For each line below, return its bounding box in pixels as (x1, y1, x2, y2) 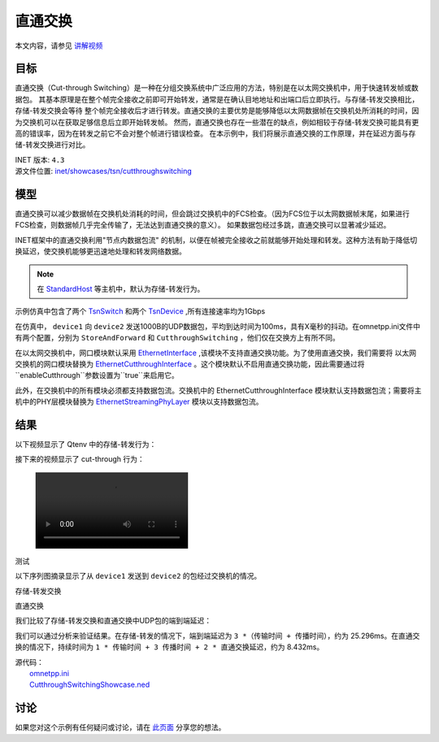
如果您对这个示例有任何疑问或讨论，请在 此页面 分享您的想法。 (15, 722, 226, 732)
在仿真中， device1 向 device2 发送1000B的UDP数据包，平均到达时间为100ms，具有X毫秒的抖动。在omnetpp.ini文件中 (15, 321, 421, 331)
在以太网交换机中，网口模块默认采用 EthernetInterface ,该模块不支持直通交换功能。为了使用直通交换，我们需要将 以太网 (15, 348, 416, 358)
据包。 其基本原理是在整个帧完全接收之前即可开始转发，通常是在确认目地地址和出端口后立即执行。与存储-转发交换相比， (15, 94, 419, 104)
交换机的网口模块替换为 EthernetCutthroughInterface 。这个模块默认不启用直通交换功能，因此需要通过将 (15, 359, 365, 369)
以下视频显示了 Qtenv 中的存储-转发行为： (15, 440, 157, 449)
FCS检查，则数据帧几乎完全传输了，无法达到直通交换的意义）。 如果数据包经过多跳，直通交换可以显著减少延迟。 (15, 220, 391, 230)
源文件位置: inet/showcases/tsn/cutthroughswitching (15, 167, 193, 176)
